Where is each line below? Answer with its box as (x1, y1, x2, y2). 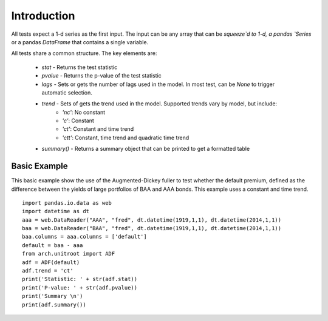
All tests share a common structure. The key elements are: (11, 50, 157, 57)
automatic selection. (41, 88, 92, 96)
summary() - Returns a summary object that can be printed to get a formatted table (41, 145, 250, 153)
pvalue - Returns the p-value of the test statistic (41, 72, 162, 79)
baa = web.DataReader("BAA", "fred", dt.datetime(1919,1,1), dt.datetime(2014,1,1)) (22, 225, 282, 232)
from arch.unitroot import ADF (22, 250, 115, 257)
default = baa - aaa (22, 242, 83, 248)
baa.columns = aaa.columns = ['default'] (22, 233, 147, 240)
